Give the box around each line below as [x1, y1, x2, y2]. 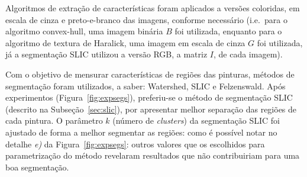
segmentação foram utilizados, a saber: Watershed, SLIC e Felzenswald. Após [5, 79, 286, 92]
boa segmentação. [5, 160, 69, 173]
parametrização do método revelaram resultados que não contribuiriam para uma [5, 149, 300, 162]
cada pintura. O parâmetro [5, 114, 103, 127]
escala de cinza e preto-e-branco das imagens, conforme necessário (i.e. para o [5, 13, 287, 25]
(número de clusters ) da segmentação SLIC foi [112, 114, 280, 127]
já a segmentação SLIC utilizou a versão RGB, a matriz [5, 48, 208, 60]
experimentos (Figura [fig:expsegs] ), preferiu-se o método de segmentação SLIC [5, 91, 293, 104]
